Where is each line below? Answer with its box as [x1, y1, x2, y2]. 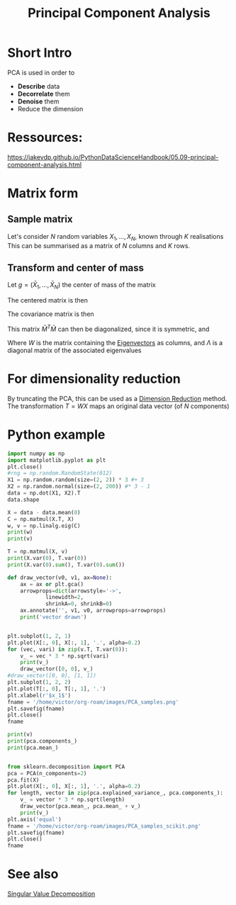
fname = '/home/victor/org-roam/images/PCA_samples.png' [7, 698, 179, 706]
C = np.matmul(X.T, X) [7, 515, 74, 522]
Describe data [17, 81, 60, 90]
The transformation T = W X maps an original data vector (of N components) [7, 402, 230, 410]
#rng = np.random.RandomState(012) [7, 470, 113, 477]
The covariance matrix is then [7, 310, 94, 318]
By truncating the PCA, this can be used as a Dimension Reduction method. [7, 394, 227, 403]
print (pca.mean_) [7, 744, 59, 751]
